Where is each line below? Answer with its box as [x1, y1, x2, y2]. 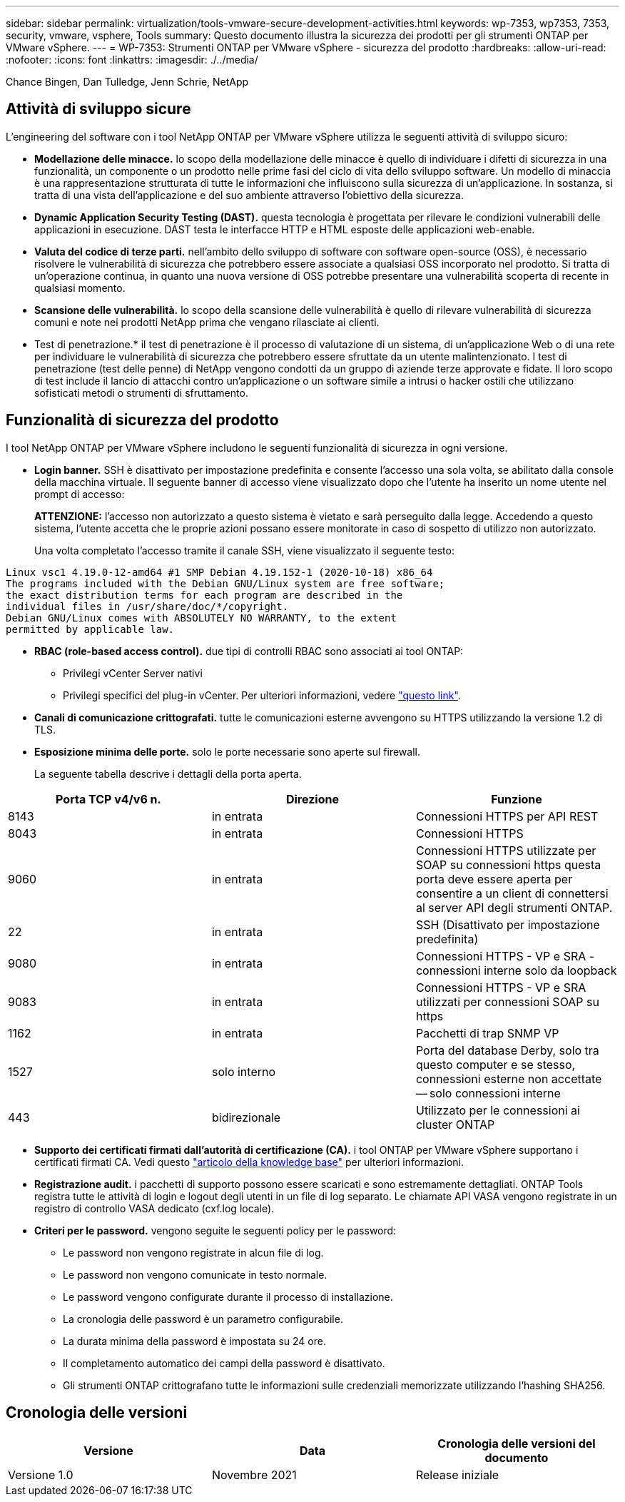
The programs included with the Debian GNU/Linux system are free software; [6, 577, 445, 589]
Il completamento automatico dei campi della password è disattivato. [63, 1356, 385, 1369]
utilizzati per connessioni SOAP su [415, 994, 599, 1009]
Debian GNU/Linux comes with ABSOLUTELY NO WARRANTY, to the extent [6, 612, 397, 624]
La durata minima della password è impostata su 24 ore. [63, 1334, 326, 1347]
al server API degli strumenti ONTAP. [415, 900, 613, 915]
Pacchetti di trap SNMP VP [415, 1025, 559, 1040]
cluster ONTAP [415, 1117, 495, 1132]
